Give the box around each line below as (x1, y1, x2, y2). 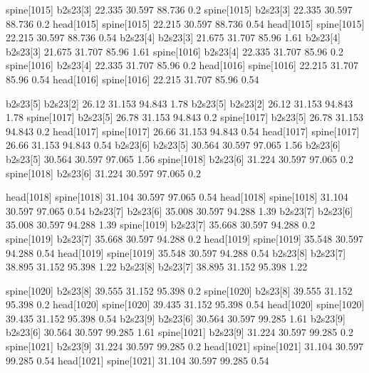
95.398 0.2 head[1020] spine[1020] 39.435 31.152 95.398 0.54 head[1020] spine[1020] (6, 297, 365, 312)
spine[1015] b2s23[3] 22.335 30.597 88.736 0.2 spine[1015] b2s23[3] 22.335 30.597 (6, 2, 353, 16)
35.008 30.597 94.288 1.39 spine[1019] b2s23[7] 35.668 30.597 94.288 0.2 (6, 217, 316, 232)
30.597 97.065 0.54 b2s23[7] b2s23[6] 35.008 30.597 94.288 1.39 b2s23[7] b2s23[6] (6, 203, 353, 218)
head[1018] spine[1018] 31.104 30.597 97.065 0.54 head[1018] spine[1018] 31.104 (6, 189, 348, 204)
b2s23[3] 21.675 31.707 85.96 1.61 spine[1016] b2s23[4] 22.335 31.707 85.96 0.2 (6, 43, 343, 58)
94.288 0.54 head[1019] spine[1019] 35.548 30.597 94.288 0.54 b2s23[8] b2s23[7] (6, 245, 346, 260)
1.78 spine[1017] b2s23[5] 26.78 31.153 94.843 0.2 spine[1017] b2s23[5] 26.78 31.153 (6, 110, 363, 125)
